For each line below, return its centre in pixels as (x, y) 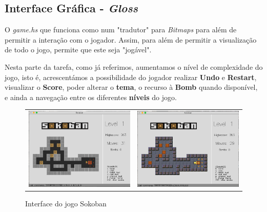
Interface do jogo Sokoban (66, 204)
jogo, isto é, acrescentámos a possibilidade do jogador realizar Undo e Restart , (131, 77)
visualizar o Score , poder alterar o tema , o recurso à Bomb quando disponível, (131, 87)
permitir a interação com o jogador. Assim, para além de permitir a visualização (131, 39)
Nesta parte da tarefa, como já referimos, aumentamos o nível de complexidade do (134, 66)
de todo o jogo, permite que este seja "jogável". (78, 50)
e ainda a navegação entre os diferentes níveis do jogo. (91, 97)
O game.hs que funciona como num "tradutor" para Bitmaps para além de (121, 30)
